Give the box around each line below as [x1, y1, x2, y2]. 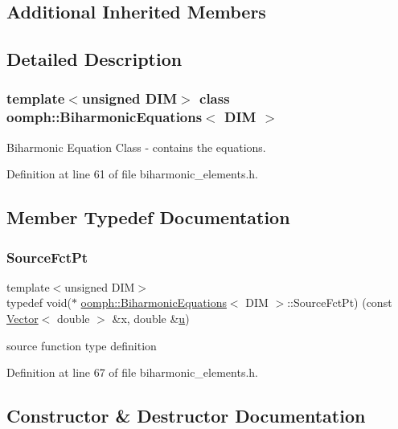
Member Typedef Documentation [6, 205, 290, 230]
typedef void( [6, 294, 72, 311]
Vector [6, 310, 39, 327]
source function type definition [6, 337, 157, 353]
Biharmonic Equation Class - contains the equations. [6, 138, 266, 155]
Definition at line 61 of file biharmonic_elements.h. [6, 165, 258, 182]
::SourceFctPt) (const [287, 294, 392, 311]
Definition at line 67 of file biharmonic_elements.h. [6, 364, 258, 381]
